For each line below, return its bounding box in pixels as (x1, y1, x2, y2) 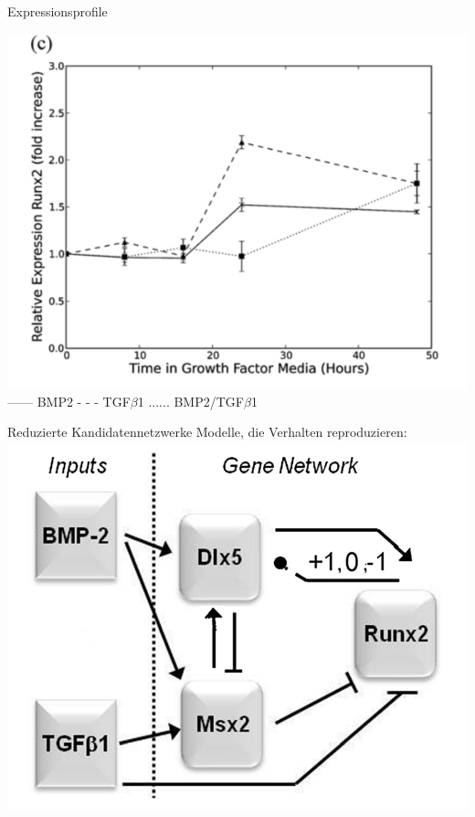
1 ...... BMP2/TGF (137, 391, 244, 410)
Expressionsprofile (7, 2, 108, 20)
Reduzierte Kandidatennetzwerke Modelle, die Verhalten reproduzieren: (7, 422, 407, 441)
